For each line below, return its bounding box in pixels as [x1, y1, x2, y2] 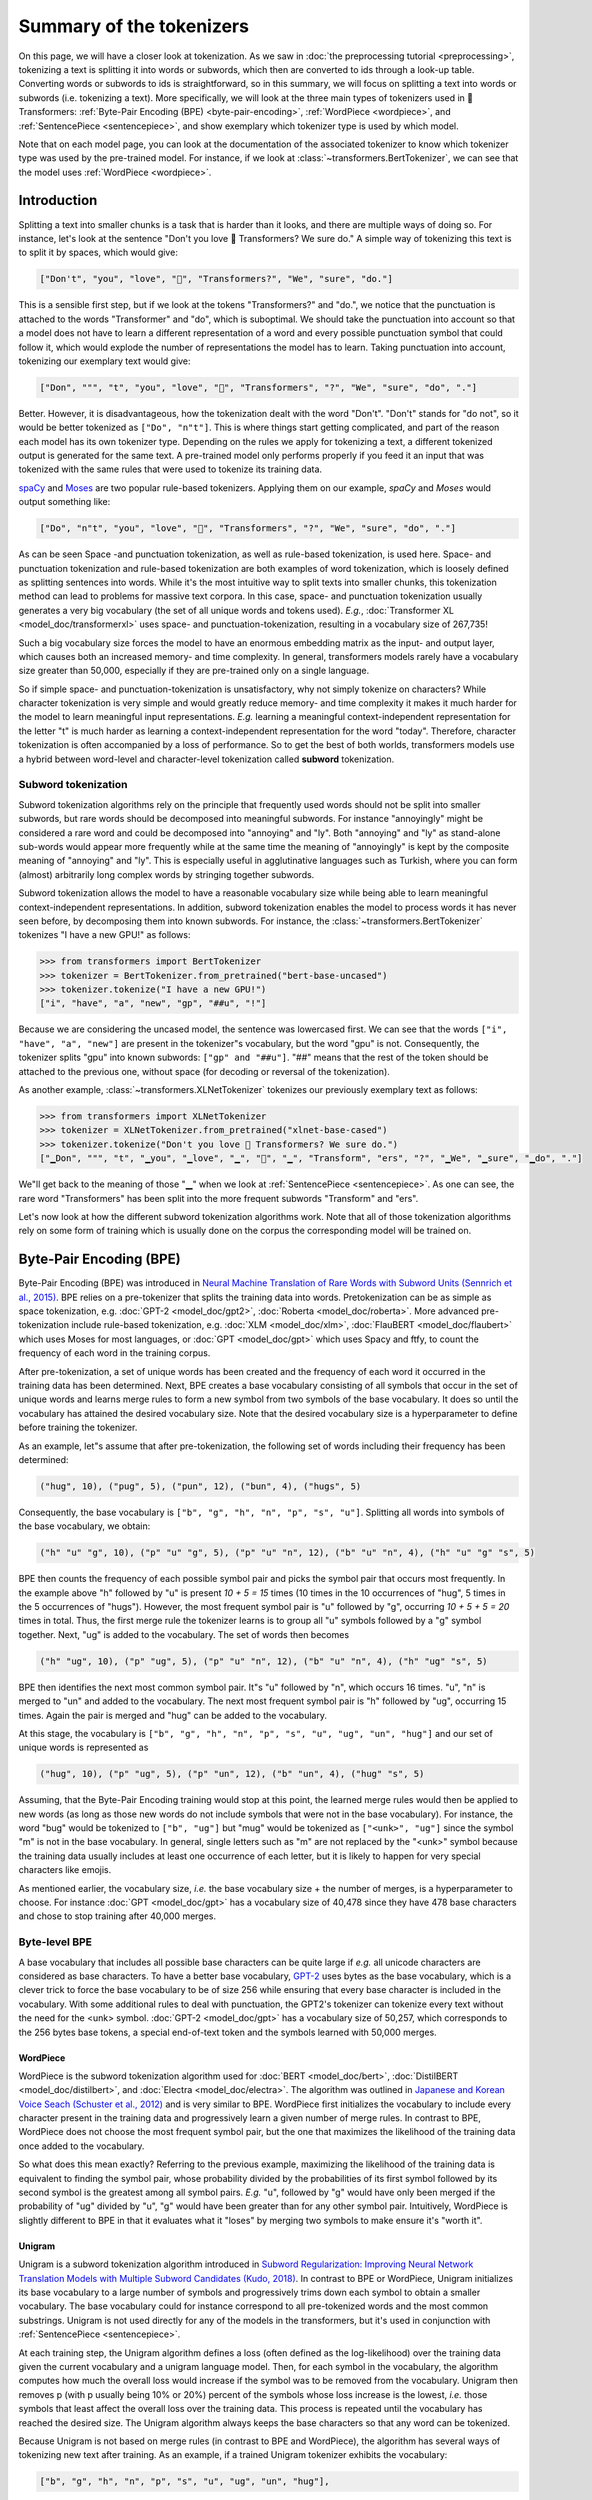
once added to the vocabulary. [18, 2140, 145, 2152]
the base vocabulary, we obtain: [18, 1520, 151, 1532]
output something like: [18, 496, 111, 508]
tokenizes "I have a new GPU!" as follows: [18, 929, 191, 941]
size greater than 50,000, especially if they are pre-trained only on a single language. [18, 665, 370, 677]
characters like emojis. [18, 1864, 112, 1876]
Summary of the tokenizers [18, 15, 250, 37]
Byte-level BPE [18, 1935, 92, 1949]
